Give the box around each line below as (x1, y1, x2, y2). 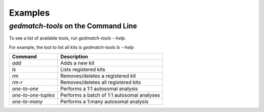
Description (60, 53, 88, 60)
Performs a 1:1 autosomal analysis (60, 86, 138, 92)
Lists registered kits (60, 66, 106, 73)
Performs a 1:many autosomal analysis (60, 98, 149, 105)
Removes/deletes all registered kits (60, 79, 141, 86)
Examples (9, 7, 50, 18)
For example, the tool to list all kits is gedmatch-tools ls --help (9, 44, 134, 50)
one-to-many (12, 98, 43, 105)
